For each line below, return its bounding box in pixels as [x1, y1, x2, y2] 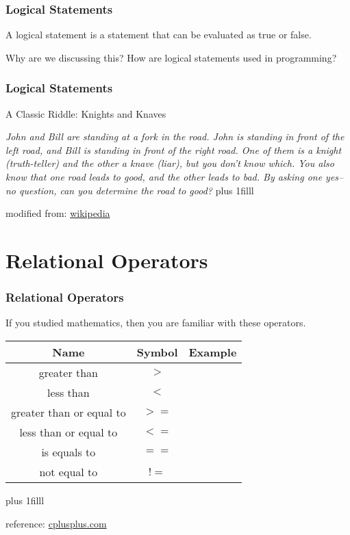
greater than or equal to [11, 404, 126, 420]
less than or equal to [19, 423, 118, 440]
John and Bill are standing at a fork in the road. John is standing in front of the [5, 129, 345, 144]
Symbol [136, 343, 178, 360]
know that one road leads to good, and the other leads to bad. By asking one [5, 170, 323, 183]
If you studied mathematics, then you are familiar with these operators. [5, 315, 306, 330]
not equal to [39, 463, 98, 480]
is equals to [41, 443, 96, 460]
